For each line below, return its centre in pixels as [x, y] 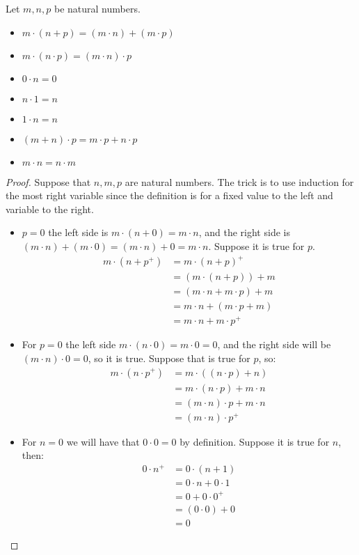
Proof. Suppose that [48, 181]
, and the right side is [244, 232]
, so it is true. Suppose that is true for [169, 358]
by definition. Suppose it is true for [255, 441]
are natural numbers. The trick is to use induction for [239, 181]
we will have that [103, 441]
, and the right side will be [274, 344]
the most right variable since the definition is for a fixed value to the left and [169, 195]
